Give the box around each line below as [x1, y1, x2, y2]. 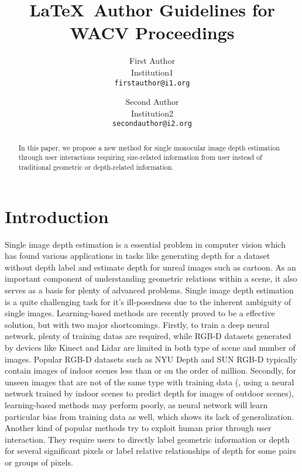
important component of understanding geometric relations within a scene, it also [5, 272, 297, 285]
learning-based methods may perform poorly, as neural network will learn [5, 399, 268, 411]
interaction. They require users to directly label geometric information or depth [5, 433, 290, 445]
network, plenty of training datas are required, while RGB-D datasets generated [5, 330, 291, 342]
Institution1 [131, 66, 174, 78]
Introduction [5, 204, 109, 228]
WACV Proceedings [70, 20, 235, 45]
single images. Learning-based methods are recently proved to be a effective [5, 307, 275, 319]
